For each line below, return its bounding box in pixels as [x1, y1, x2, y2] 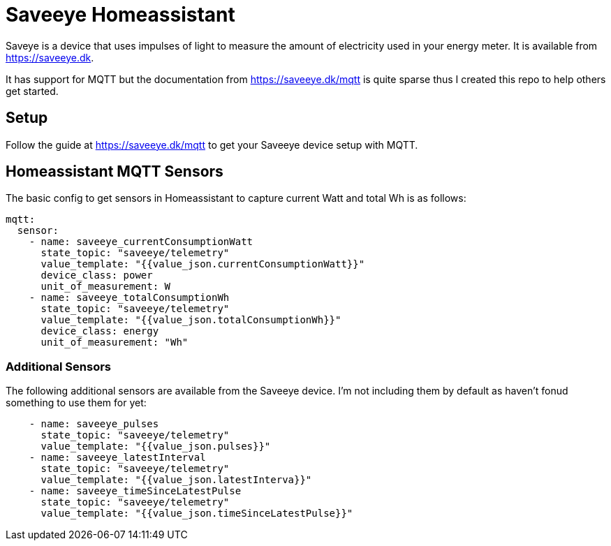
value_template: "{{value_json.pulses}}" [41, 441, 271, 452]
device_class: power [41, 270, 153, 281]
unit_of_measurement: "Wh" [41, 337, 189, 348]
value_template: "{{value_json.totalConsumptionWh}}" [41, 314, 341, 326]
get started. [6, 84, 59, 97]
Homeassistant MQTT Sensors [6, 163, 223, 181]
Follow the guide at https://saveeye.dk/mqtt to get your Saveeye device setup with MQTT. [6, 138, 418, 151]
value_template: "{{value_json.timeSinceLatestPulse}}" [41, 508, 353, 519]
